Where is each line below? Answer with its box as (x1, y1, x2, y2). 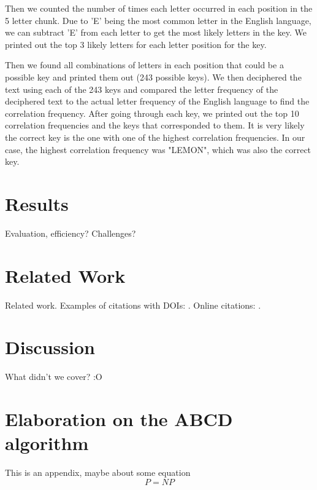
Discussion (5, 334, 95, 360)
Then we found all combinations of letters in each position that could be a (5, 58, 284, 71)
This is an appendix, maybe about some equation (5, 466, 191, 479)
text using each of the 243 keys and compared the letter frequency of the (5, 82, 278, 95)
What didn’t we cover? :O (5, 370, 102, 383)
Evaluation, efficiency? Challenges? (5, 226, 136, 239)
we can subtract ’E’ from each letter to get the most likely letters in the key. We (5, 26, 307, 39)
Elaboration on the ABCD (5, 406, 233, 432)
